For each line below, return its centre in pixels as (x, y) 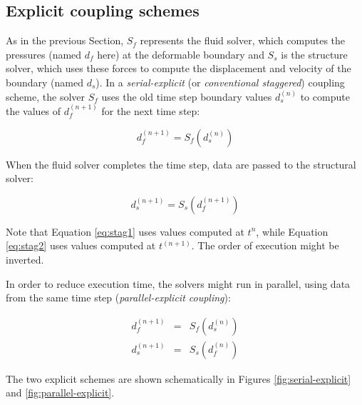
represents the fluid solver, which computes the (243, 40)
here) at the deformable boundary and (181, 54)
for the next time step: (151, 110)
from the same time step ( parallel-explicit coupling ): (118, 297)
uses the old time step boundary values (187, 96)
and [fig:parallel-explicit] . (60, 392)
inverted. (25, 259)
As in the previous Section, (65, 40)
